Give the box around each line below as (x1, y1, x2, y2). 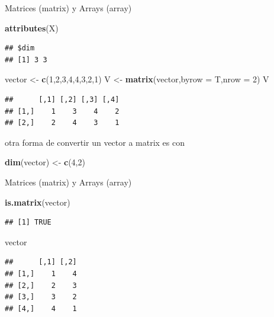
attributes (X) (5, 21, 59, 34)
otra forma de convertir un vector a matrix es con (5, 136, 185, 148)
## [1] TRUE (5, 218, 51, 227)
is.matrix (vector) (5, 196, 70, 208)
